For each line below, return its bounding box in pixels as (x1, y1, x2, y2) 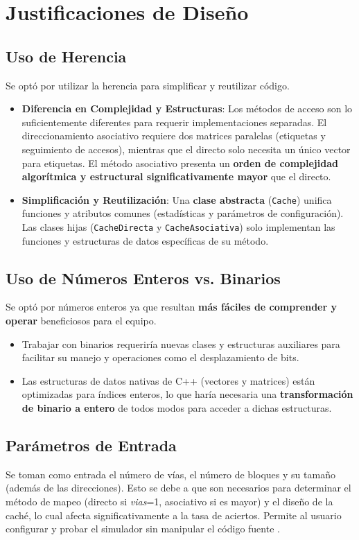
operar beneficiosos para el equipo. (6, 313, 157, 328)
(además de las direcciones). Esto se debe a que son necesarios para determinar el (6, 480, 351, 495)
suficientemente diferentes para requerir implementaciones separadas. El (21, 114, 327, 129)
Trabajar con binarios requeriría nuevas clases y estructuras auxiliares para (21, 336, 340, 351)
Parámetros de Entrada (6, 434, 177, 455)
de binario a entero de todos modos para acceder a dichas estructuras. (21, 401, 332, 415)
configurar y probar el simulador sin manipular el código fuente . (6, 521, 280, 536)
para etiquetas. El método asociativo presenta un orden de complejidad (21, 155, 338, 170)
